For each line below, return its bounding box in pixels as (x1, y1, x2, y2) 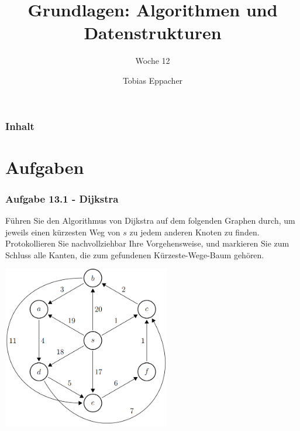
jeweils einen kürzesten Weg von (5, 225, 120, 238)
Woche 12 (135, 54, 170, 67)
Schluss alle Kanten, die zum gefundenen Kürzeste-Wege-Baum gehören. (5, 248, 264, 261)
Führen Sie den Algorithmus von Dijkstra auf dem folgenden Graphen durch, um (5, 214, 295, 227)
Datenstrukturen (84, 20, 222, 45)
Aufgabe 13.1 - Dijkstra (5, 191, 119, 206)
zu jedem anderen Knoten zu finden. (129, 225, 260, 238)
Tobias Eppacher (122, 74, 183, 86)
